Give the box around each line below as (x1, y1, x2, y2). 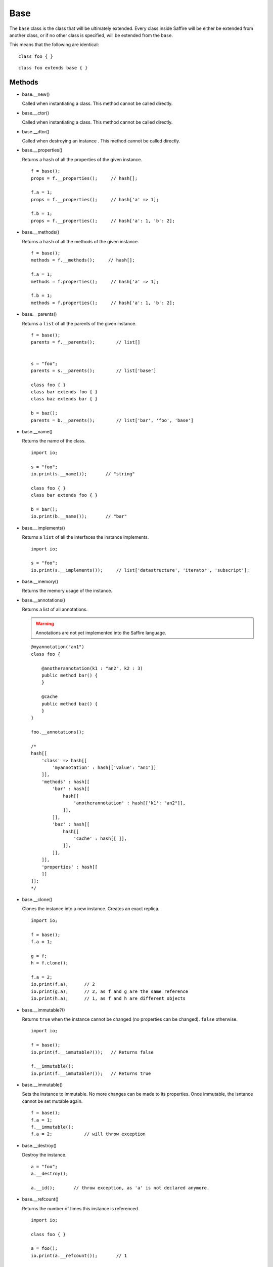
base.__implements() (22, 525, 65, 531)
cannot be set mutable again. (22, 1098, 83, 1104)
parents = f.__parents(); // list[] (31, 340, 141, 345)
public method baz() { (41, 701, 98, 706)
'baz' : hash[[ (52, 822, 90, 827)
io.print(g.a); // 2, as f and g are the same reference (31, 988, 189, 994)
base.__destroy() (22, 1142, 57, 1148)
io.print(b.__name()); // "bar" (31, 513, 127, 519)
